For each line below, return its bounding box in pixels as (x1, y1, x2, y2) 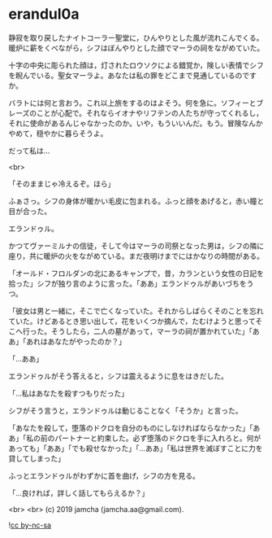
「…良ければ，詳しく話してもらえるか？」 (8, 488, 149, 497)
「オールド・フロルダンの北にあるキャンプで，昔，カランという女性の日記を (8, 268, 265, 278)
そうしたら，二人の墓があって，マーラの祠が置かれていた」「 (50, 326, 253, 336)
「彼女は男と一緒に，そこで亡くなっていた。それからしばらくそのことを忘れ (8, 306, 264, 316)
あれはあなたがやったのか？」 (25, 336, 126, 346)
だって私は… (8, 146, 50, 155)
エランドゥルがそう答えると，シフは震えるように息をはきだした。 (8, 371, 229, 381)
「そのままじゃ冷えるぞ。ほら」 (8, 178, 115, 188)
